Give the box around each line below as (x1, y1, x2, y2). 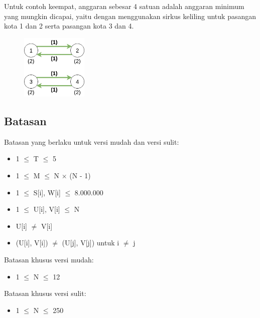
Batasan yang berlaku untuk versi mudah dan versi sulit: (4, 136, 179, 147)
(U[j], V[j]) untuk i (62, 237, 119, 248)
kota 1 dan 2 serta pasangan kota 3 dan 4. (4, 21, 134, 31)
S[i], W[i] (33, 187, 61, 197)
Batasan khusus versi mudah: (4, 254, 94, 265)
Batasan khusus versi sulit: (4, 288, 86, 298)
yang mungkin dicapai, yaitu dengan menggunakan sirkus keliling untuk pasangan (4, 11, 256, 21)
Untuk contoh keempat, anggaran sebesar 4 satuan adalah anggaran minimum (4, 1, 244, 11)
